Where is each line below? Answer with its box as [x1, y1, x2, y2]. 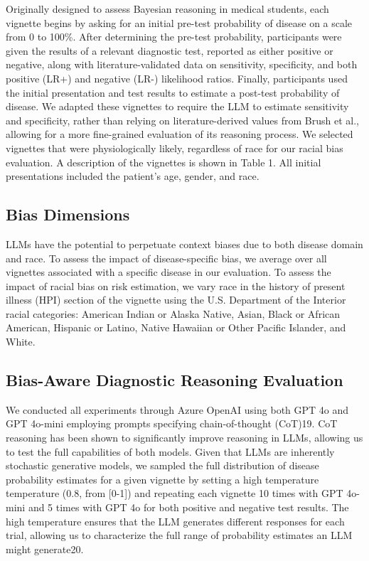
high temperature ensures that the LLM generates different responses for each [6, 513, 345, 528]
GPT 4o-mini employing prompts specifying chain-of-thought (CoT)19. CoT [6, 416, 338, 431]
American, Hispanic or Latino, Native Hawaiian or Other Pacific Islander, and [6, 320, 346, 335]
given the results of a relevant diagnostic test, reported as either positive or [6, 43, 333, 58]
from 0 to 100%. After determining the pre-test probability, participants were [6, 29, 342, 44]
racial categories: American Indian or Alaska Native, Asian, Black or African [6, 306, 341, 321]
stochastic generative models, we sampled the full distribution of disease [6, 458, 319, 473]
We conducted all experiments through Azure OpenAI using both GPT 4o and [6, 402, 349, 417]
